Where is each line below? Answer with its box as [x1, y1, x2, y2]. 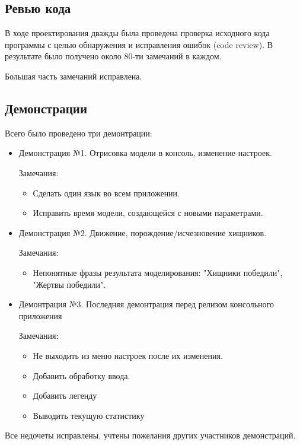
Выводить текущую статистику [33, 409, 145, 421]
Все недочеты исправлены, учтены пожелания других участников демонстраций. [5, 429, 296, 441]
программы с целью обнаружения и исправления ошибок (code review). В [5, 38, 273, 50]
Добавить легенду [33, 389, 97, 402]
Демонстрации [5, 98, 88, 117]
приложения [18, 309, 62, 322]
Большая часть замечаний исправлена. [5, 69, 142, 82]
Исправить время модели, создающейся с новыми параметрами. [33, 206, 263, 219]
